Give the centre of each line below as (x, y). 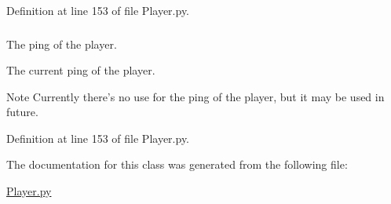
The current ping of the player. (81, 70)
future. (22, 112)
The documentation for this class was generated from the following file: (177, 164)
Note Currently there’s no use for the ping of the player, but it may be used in (195, 96)
